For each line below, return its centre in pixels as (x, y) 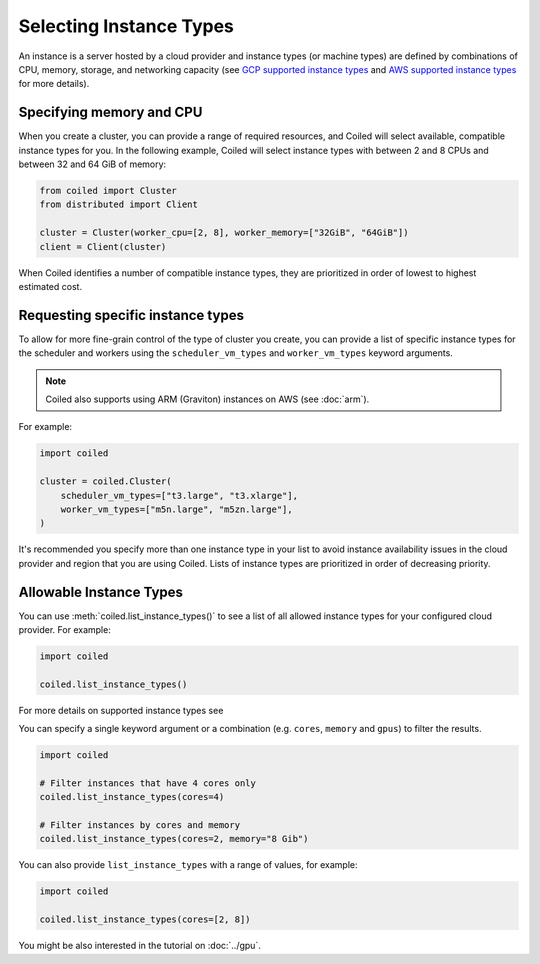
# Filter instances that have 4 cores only (148, 783)
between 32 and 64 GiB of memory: (92, 164)
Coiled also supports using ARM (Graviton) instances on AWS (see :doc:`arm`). (207, 399)
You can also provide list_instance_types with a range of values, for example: (188, 865)
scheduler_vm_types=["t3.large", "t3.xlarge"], (179, 495)
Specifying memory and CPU (110, 112)
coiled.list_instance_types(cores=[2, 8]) (145, 919)
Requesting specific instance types (131, 315)
